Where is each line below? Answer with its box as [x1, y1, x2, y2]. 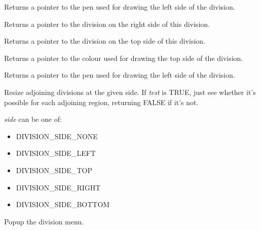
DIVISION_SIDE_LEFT [16, 148, 96, 158]
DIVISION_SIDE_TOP [16, 165, 92, 175]
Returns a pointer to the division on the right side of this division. [4, 18, 210, 29]
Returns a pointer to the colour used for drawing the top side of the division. [4, 52, 243, 63]
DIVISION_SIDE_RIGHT [16, 182, 101, 192]
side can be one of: [4, 114, 62, 124]
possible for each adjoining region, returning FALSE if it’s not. [4, 96, 199, 107]
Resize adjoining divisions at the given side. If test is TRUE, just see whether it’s [4, 86, 256, 97]
